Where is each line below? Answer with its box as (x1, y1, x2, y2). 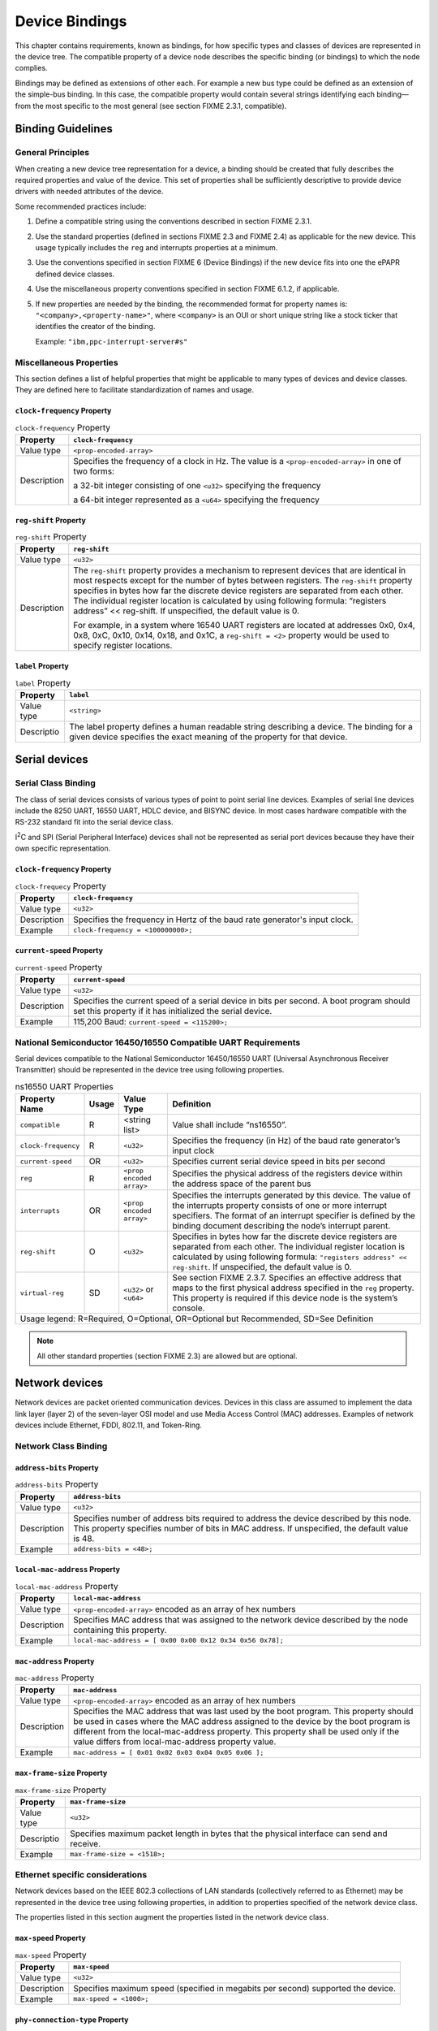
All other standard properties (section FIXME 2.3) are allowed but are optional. (36, 1351, 298, 1361)
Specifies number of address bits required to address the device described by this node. (73, 1512, 411, 1523)
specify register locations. (73, 640, 173, 652)
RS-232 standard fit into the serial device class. (15, 817, 174, 827)
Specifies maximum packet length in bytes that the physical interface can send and (70, 1828, 388, 1839)
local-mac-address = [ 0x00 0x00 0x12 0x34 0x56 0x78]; (73, 1636, 284, 1645)
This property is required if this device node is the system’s (171, 1293, 398, 1304)
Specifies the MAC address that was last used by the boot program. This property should (73, 1706, 414, 1717)
